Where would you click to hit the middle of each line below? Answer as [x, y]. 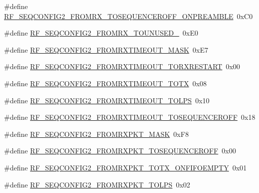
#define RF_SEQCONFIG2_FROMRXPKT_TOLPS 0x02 [97, 184]
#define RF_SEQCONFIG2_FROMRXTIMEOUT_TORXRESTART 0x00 [122, 66]
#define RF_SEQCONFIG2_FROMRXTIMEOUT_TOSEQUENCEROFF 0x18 [130, 117]
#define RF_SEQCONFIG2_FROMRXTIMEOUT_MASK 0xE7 [106, 49]
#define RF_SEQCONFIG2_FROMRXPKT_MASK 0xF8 [96, 134]
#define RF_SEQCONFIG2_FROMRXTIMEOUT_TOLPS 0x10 [107, 100]
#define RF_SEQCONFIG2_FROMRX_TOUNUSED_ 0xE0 [101, 33]
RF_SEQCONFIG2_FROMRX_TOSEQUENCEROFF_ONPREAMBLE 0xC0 [128, 16]
